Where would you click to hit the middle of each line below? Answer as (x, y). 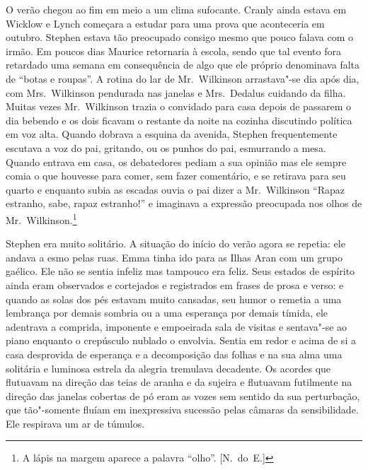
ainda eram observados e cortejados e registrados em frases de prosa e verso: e (175, 284)
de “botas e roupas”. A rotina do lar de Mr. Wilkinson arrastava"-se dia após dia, (183, 78)
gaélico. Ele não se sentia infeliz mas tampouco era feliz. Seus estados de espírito (180, 271)
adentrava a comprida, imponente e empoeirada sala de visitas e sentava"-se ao (177, 326)
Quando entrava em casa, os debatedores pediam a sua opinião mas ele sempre (176, 161)
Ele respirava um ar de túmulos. (75, 423)
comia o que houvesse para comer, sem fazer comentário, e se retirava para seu (176, 176)
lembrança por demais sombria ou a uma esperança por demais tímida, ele (167, 313)
